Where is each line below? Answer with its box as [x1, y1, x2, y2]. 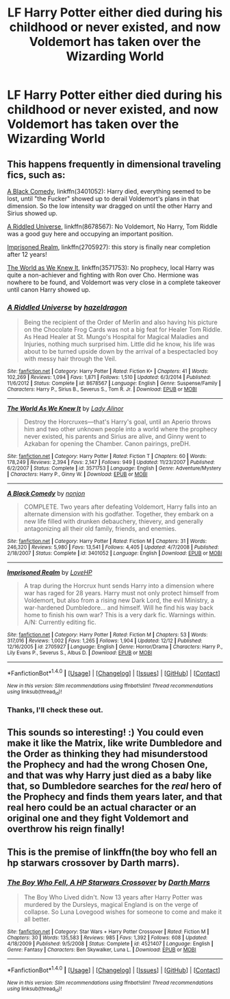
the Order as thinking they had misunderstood [7, 748, 208, 759]
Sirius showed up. [7, 209, 58, 217]
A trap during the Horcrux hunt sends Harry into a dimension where [23, 582, 214, 590]
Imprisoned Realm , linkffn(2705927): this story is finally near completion [7, 243, 211, 251]
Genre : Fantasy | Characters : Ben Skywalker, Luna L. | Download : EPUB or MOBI [7, 946, 196, 954]
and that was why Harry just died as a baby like [7, 769, 212, 781]
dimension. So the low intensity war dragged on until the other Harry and [7, 202, 213, 210]
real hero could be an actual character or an [7, 801, 197, 813]
